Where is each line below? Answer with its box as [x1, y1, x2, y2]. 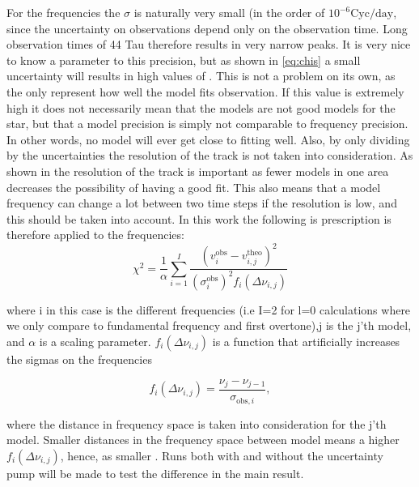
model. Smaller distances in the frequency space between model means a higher [6, 431, 400, 448]
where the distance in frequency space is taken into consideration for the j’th [6, 415, 387, 432]
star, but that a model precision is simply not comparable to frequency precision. [6, 115, 408, 132]
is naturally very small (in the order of [133, 4, 325, 20]
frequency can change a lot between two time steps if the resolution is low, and [6, 194, 397, 211]
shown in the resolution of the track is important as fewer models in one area [6, 162, 389, 179]
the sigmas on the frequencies [6, 350, 152, 367]
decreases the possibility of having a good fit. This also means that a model [6, 178, 381, 195]
